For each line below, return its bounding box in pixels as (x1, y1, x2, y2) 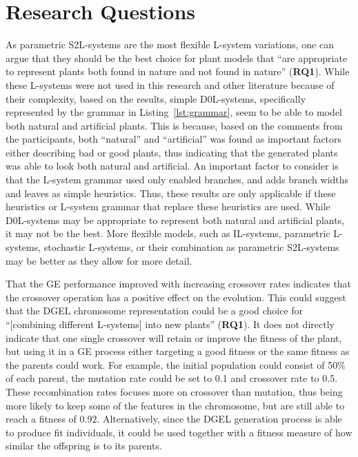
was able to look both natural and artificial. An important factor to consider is (6, 159, 339, 173)
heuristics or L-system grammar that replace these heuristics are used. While (6, 199, 330, 214)
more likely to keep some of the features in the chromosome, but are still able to (6, 398, 345, 412)
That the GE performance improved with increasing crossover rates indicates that (6, 276, 352, 291)
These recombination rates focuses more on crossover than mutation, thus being (6, 384, 343, 398)
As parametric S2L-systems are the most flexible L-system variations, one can (6, 37, 334, 52)
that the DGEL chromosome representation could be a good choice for (6, 303, 304, 318)
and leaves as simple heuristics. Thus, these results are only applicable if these (6, 185, 336, 200)
